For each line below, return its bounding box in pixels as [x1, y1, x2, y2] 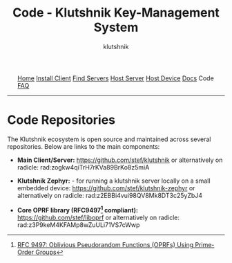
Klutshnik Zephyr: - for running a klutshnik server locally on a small [17, 176, 211, 185]
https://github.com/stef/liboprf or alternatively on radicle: [17, 213, 180, 221]
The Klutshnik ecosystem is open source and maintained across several [7, 135, 211, 143]
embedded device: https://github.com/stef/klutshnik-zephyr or [17, 183, 195, 192]
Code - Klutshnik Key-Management [12, 5, 220, 21]
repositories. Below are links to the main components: [7, 142, 160, 150]
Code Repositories [7, 112, 116, 128]
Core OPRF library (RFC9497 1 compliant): [17, 204, 138, 214]
